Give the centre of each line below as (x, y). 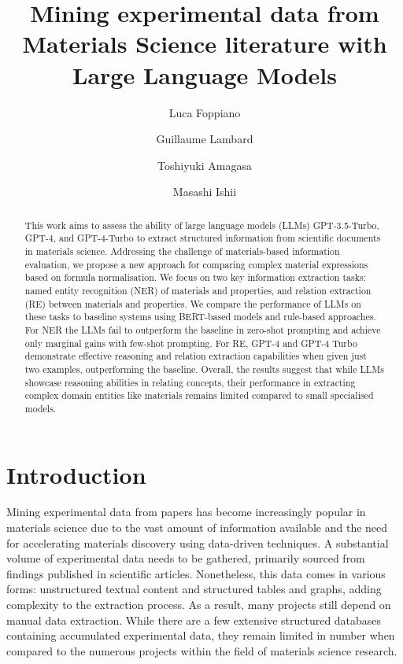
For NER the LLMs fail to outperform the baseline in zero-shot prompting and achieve (203, 329)
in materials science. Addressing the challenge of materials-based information (182, 251)
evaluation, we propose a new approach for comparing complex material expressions (196, 264)
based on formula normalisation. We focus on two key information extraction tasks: (195, 277)
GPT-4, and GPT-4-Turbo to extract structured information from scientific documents (203, 238)
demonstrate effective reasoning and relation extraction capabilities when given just (196, 356)
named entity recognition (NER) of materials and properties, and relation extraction (198, 290)
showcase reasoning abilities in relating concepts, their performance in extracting (190, 382)
